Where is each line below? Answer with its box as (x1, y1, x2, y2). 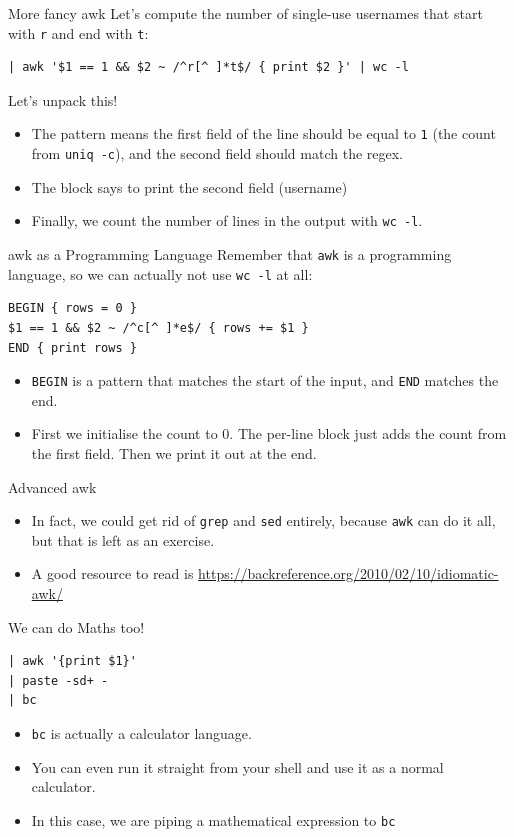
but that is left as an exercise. (31, 529, 215, 550)
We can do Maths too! (8, 616, 145, 637)
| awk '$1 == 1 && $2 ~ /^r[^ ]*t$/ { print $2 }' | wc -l (8, 60, 409, 75)
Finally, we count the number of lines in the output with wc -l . (31, 210, 423, 231)
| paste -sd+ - (8, 673, 109, 688)
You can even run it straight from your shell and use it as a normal (31, 756, 444, 777)
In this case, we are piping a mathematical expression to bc (31, 809, 396, 830)
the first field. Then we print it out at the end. (31, 442, 317, 463)
